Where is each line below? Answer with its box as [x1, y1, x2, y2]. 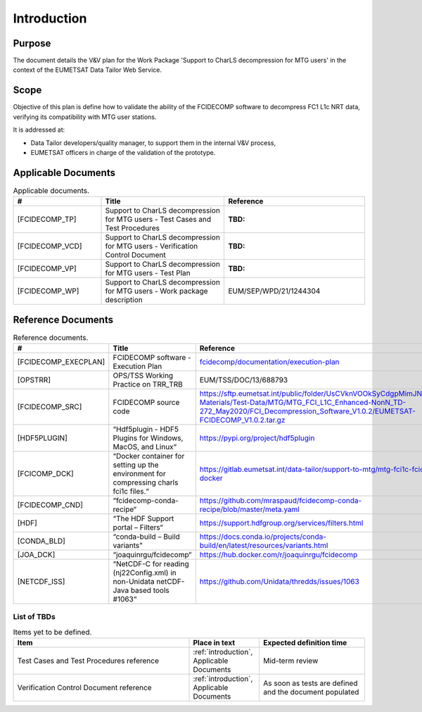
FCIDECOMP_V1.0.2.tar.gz [199, 416, 286, 425]
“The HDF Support [113, 514, 174, 524]
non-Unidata [113, 577, 155, 587]
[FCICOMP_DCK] [17, 469, 74, 479]
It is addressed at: [13, 125, 65, 134]
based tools [130, 585, 170, 595]
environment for [113, 469, 166, 479]
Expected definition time [263, 638, 347, 648]
